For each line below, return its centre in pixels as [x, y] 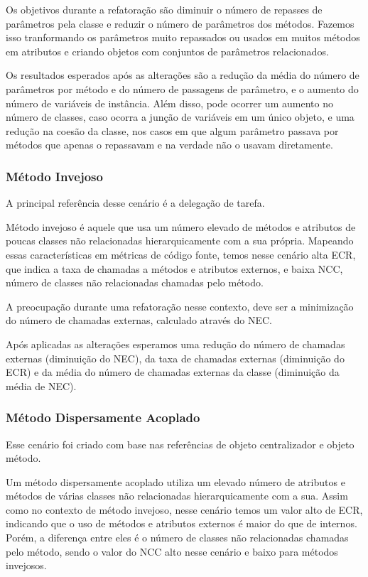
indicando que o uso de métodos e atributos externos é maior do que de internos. [182, 523]
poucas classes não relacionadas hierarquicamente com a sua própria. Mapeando [180, 241]
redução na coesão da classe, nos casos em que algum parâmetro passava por [172, 130]
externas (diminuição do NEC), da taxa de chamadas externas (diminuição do [175, 358]
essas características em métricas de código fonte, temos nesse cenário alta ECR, [181, 254]
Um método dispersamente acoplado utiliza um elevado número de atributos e [175, 481]
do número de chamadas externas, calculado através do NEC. [139, 320]
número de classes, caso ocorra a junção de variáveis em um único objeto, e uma [180, 117]
